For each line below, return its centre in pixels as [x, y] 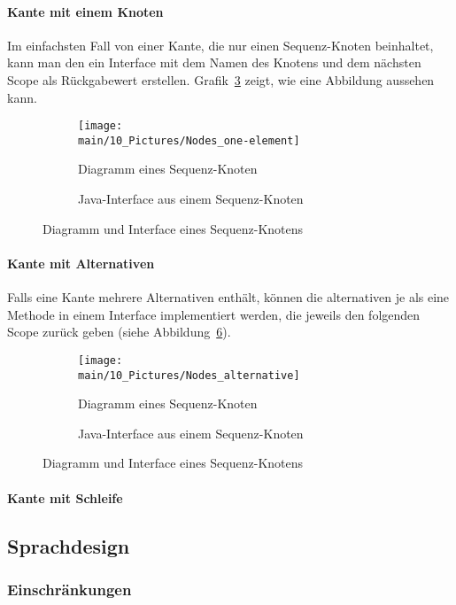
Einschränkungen [70, 589]
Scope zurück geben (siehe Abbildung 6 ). [119, 332]
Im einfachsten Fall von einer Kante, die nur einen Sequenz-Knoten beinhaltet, [220, 45]
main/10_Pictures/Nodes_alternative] [189, 375]
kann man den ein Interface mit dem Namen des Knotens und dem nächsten [214, 62]
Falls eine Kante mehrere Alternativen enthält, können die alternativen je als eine [228, 297]
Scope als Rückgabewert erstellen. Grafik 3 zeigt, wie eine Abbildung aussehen [221, 79]
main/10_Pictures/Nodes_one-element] [189, 140]
